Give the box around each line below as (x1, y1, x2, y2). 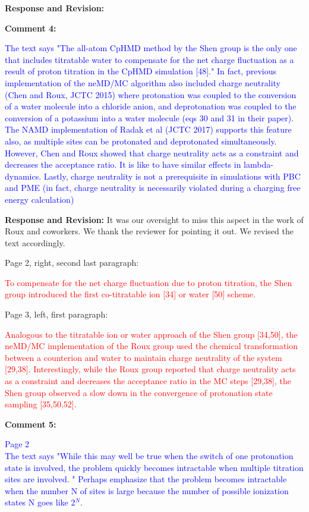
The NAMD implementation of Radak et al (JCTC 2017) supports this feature (5, 123, 292, 136)
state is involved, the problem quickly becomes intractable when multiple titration (5, 461, 304, 473)
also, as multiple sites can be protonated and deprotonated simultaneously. (5, 134, 277, 147)
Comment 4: (5, 21, 56, 34)
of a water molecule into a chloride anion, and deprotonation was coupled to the (5, 100, 297, 112)
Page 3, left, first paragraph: (5, 308, 108, 321)
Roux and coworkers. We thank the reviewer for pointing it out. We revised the (5, 225, 294, 237)
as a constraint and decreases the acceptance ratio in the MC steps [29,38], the (5, 375, 291, 387)
